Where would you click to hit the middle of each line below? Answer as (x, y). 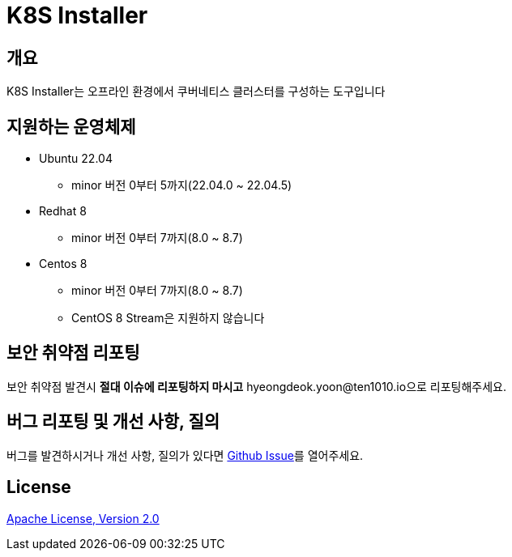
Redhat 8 (63, 211)
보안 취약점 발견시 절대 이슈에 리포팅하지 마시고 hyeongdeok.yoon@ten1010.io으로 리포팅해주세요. (257, 386)
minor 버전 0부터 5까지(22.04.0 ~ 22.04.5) (182, 185)
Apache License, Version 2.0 (83, 518)
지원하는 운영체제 (71, 126)
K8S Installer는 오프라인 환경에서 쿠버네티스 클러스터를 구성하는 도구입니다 (196, 91)
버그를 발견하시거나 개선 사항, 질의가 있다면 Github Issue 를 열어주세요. (185, 455)
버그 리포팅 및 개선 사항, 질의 (113, 422)
